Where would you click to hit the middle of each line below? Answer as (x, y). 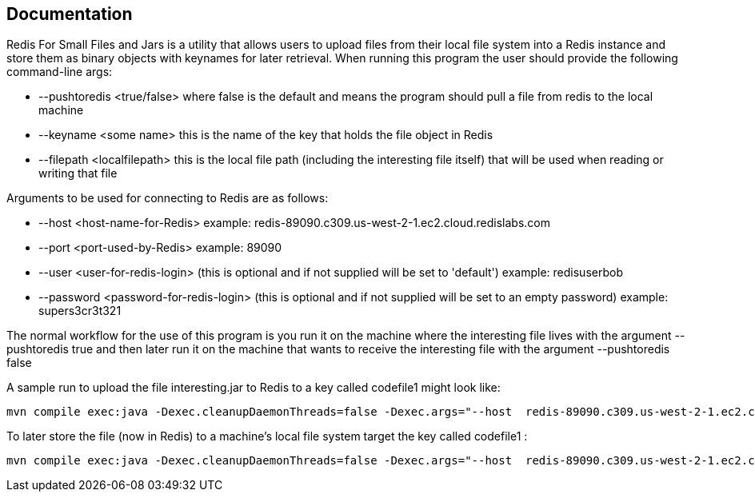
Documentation (70, 14)
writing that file (78, 173)
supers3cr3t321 (80, 311)
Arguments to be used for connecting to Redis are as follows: (168, 198)
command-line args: (60, 72)
